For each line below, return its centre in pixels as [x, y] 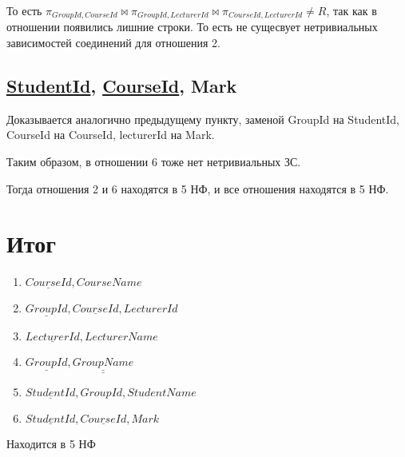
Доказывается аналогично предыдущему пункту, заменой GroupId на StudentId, [203, 119]
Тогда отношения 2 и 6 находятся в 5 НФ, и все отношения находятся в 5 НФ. [198, 188]
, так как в [351, 10]
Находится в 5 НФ [51, 443]
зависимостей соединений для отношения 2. [113, 43]
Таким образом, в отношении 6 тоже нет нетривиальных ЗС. [154, 162]
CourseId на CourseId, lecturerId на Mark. [111, 135]
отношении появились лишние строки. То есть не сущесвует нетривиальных [192, 27]
